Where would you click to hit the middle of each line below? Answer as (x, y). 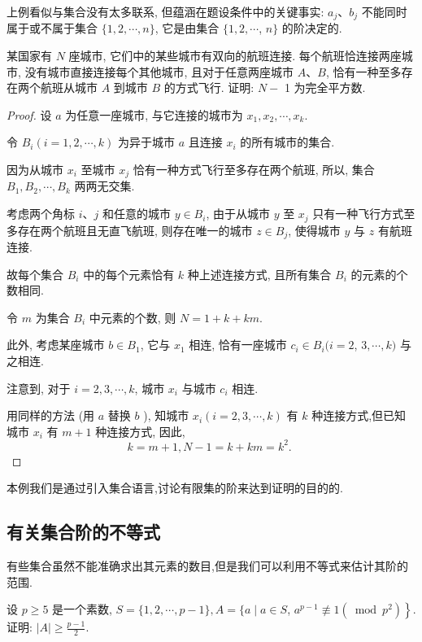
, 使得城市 (314, 230)
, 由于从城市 (238, 214)
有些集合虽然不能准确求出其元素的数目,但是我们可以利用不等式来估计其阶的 (207, 566)
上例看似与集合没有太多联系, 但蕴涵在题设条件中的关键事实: (165, 11)
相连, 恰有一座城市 (238, 345)
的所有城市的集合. (287, 142)
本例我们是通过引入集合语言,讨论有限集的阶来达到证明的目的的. (175, 488)
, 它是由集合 (187, 28)
